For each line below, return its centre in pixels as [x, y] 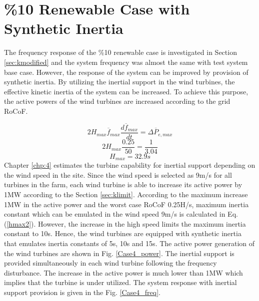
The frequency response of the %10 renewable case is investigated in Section [120, 52]
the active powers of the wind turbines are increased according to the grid [117, 101]
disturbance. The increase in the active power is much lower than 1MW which [123, 272]
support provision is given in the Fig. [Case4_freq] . [82, 292]
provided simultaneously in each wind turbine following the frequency [110, 263]
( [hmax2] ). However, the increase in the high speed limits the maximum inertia [125, 223]
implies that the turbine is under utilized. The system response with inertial [120, 282]
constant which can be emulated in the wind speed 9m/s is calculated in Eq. [121, 214]
